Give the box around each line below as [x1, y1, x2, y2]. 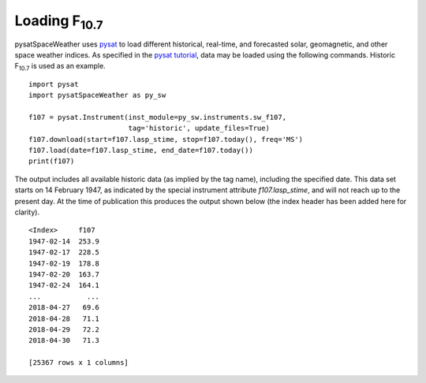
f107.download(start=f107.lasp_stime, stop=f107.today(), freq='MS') [28, 135, 304, 143]
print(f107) [28, 157, 75, 165]
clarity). [14, 207, 39, 217]
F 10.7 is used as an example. [14, 61, 106, 73]
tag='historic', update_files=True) [128, 124, 270, 133]
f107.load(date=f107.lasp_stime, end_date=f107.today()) [28, 146, 254, 155]
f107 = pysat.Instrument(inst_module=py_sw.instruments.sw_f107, [28, 113, 287, 121]
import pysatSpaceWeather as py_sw [28, 91, 166, 100]
